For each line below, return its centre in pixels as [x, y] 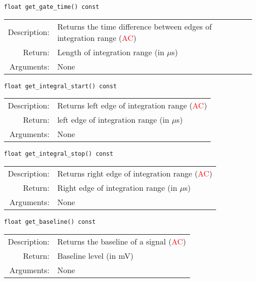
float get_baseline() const [50, 222]
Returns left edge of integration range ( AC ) [132, 106]
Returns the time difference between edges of [135, 26]
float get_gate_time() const [52, 7]
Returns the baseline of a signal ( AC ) [122, 241]
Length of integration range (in [111, 52]
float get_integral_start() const [61, 86]
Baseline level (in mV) [95, 255]
